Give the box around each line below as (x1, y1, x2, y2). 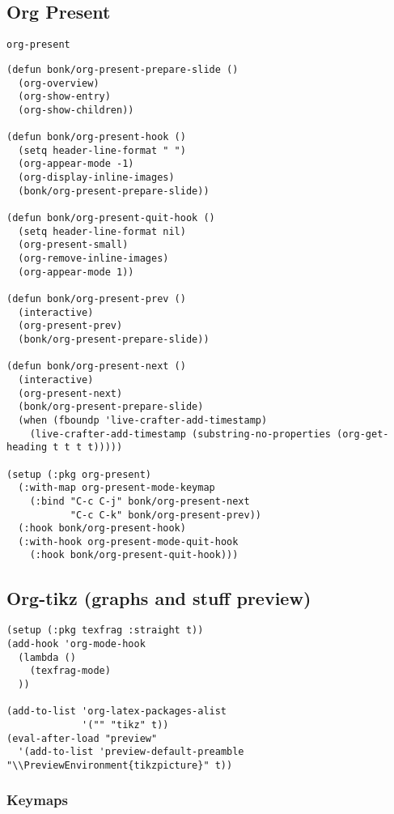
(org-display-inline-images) (18, 172, 175, 184)
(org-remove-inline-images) (18, 253, 169, 265)
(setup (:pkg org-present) (6, 468, 151, 480)
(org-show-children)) (18, 104, 134, 116)
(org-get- (337, 428, 389, 440)
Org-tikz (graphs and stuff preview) (6, 585, 311, 610)
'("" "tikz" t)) (82, 718, 169, 731)
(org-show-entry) (18, 91, 111, 103)
